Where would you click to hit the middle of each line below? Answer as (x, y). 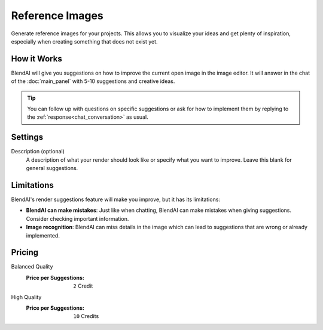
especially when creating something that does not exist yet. (84, 41)
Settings (27, 137)
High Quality (26, 297)
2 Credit (83, 286)
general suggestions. (52, 168)
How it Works (36, 59)
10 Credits (86, 316)
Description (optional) (38, 152)
